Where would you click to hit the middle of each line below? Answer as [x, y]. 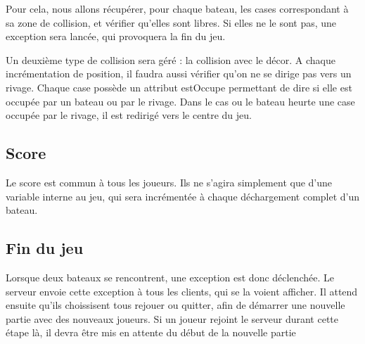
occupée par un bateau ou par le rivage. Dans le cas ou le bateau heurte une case [180, 101]
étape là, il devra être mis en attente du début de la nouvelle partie [151, 332]
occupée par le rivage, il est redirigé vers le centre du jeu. [129, 115]
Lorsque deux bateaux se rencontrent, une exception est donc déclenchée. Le [170, 277]
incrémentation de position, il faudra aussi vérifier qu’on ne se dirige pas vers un [179, 74]
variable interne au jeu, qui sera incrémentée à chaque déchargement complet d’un [183, 196]
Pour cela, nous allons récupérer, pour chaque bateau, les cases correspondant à [177, 8]
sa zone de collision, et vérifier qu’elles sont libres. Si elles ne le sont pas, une [171, 22]
